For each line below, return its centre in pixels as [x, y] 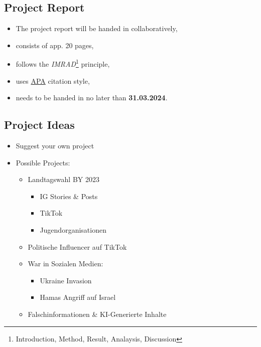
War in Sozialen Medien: [66, 264]
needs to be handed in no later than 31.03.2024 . [92, 98]
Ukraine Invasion [66, 280]
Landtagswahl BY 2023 [64, 179]
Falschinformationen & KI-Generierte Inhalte [97, 314]
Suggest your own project [55, 146]
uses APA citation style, [53, 80]
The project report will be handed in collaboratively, [97, 28]
